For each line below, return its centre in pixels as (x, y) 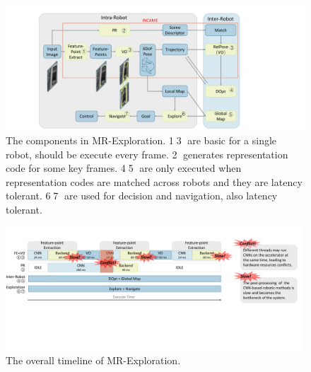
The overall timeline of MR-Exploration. (93, 360)
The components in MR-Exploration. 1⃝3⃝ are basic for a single (141, 140)
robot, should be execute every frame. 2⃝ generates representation (147, 154)
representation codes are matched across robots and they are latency (154, 181)
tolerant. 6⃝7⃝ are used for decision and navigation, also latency (142, 196)
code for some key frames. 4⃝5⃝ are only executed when (124, 168)
